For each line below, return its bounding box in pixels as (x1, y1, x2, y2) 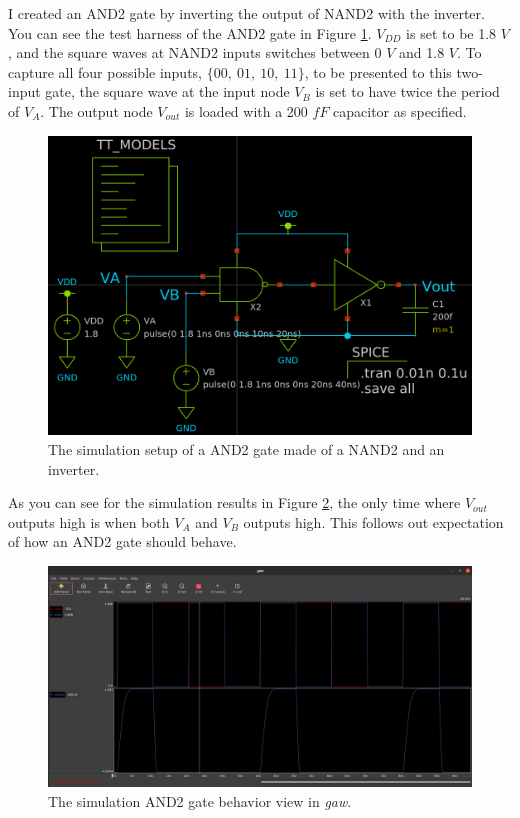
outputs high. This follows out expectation (243, 511, 504, 532)
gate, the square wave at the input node (45, 81, 290, 102)
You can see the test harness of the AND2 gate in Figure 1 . (8, 22, 372, 43)
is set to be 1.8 (406, 22, 497, 43)
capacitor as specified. (333, 100, 467, 121)
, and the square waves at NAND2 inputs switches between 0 (8, 42, 382, 63)
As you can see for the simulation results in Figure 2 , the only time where (8, 492, 461, 513)
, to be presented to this (304, 61, 452, 82)
